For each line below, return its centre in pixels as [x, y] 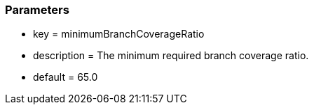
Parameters [37, 10]
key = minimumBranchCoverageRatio [119, 34]
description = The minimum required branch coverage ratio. [171, 56]
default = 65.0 [66, 77]
